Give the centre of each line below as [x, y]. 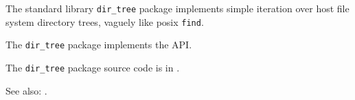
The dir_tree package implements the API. [99, 45]
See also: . [26, 90]
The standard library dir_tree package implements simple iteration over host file [177, 8]
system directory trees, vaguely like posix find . [105, 21]
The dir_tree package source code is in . [93, 67]
